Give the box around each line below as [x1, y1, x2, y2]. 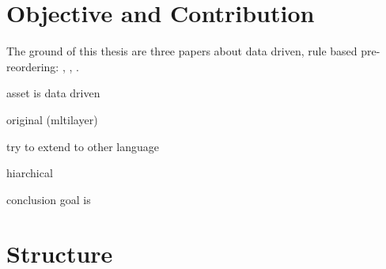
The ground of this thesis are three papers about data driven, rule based [6, 43, 358, 59]
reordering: [6, 58, 59, 74]
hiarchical [6, 165, 53, 181]
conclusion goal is [6, 191, 91, 207]
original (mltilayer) [6, 111, 98, 127]
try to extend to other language [6, 138, 159, 154]
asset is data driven [6, 85, 100, 101]
